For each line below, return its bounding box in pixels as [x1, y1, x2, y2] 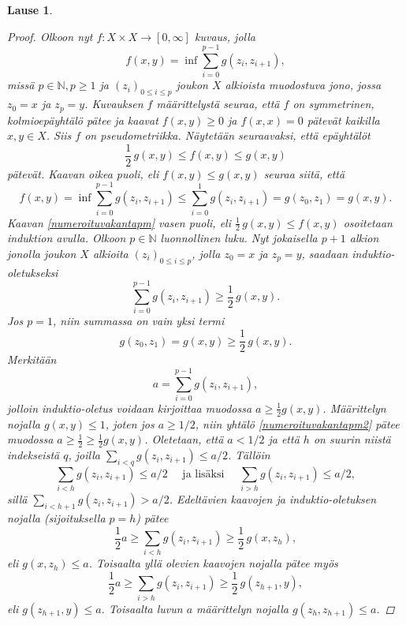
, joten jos [105, 415, 155, 432]
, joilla [68, 447, 100, 463]
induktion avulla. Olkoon [7, 230, 126, 246]
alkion [349, 230, 379, 246]
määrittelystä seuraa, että [156, 95, 280, 112]
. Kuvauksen [84, 95, 143, 112]
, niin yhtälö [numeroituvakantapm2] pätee [195, 415, 400, 432]
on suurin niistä [313, 431, 391, 447]
